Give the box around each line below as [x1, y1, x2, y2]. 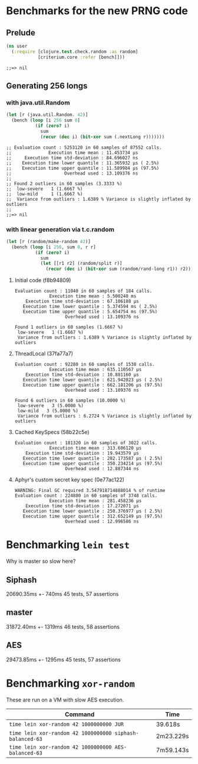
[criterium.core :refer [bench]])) [37, 54, 126, 60]
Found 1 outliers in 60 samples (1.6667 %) [14, 324, 124, 330]
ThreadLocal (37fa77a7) [14, 350, 74, 358]
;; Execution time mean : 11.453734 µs [6, 149, 138, 156]
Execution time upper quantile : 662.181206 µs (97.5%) [22, 382, 163, 388]
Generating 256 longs [6, 81, 88, 91]
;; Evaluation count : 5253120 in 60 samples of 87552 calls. [6, 145, 162, 150]
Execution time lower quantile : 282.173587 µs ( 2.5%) [22, 455, 163, 461]
